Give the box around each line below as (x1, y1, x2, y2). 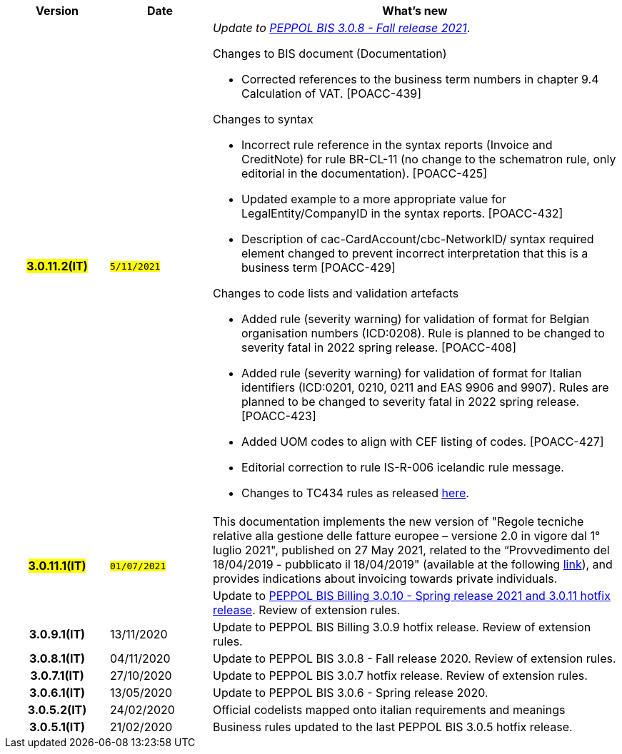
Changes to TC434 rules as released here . (241, 486, 469, 500)
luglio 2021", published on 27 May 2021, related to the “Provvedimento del (212, 543, 610, 557)
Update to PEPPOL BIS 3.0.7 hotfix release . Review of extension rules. (212, 668, 588, 683)
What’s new (382, 4, 448, 18)
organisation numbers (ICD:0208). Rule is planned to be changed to (241, 326, 605, 340)
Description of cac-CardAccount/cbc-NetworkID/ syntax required (241, 232, 594, 246)
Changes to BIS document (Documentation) (212, 46, 447, 61)
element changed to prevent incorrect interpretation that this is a (241, 246, 588, 260)
